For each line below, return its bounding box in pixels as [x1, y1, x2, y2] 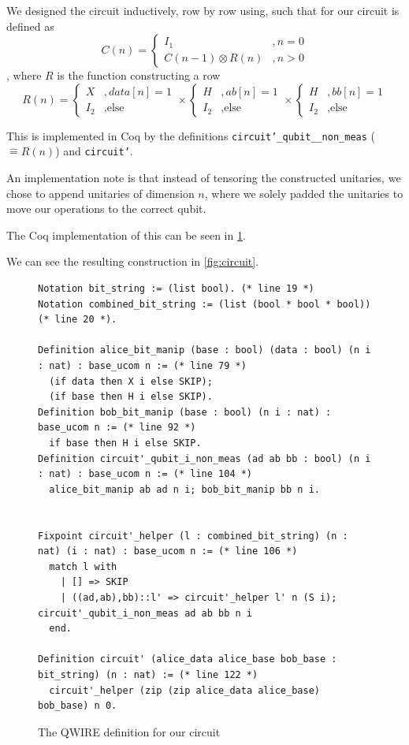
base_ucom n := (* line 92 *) [38, 422, 196, 434]
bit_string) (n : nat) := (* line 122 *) [38, 669, 258, 680]
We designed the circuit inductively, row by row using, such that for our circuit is [6, 2, 400, 18]
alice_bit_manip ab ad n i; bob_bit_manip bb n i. [49, 483, 320, 495]
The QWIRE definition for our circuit [38, 723, 221, 739]
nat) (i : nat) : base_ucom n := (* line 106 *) [38, 546, 298, 557]
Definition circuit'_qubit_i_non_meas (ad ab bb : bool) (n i [38, 453, 371, 464]
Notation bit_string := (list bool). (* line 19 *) [38, 283, 314, 295]
